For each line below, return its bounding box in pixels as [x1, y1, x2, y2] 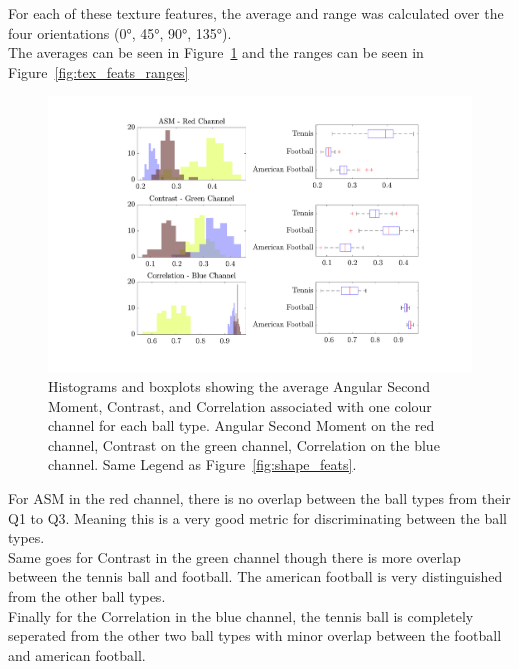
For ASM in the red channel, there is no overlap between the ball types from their [8, 487, 511, 508]
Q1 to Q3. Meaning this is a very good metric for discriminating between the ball [8, 507, 507, 528]
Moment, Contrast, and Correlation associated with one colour [48, 395, 432, 416]
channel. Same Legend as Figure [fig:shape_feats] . [48, 454, 357, 475]
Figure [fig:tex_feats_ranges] [8, 61, 189, 82]
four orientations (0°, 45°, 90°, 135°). [8, 22, 232, 43]
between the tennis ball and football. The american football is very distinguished [8, 566, 503, 587]
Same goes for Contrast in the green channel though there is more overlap [8, 546, 461, 567]
